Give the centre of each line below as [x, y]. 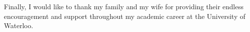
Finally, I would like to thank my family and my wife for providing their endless [124, 6]
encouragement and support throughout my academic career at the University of [125, 16]
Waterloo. [19, 25]
